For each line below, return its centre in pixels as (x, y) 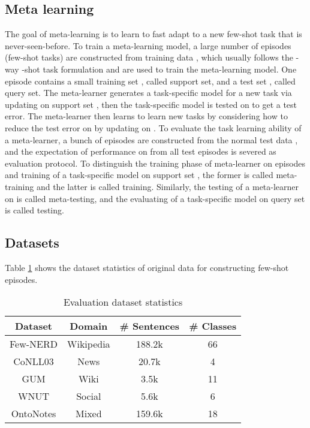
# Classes (213, 326)
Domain (89, 326)
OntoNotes (34, 414)
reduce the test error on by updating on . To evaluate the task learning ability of (153, 127)
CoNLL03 (34, 361)
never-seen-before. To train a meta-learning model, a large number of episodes (148, 45)
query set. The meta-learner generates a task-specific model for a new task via (148, 93)
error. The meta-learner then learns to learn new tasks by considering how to (146, 116)
